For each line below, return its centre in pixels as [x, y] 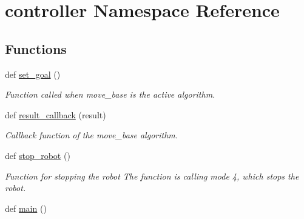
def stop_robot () [38, 155]
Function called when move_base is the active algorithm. [110, 94]
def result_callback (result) [56, 114]
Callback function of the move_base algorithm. [92, 135]
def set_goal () [33, 74]
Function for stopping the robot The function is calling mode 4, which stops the [152, 176]
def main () [26, 208]
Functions [36, 48]
